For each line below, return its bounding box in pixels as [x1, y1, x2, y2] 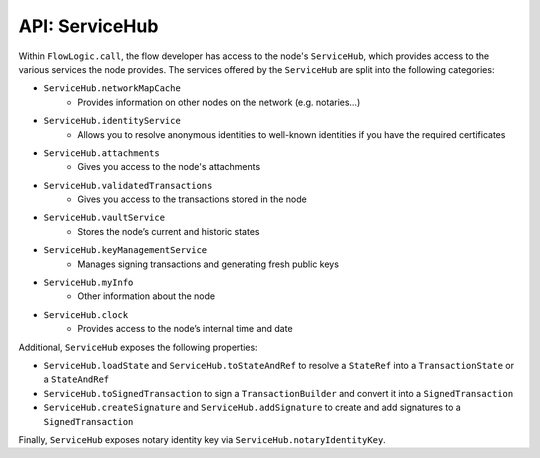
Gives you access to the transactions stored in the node [77, 193, 307, 205]
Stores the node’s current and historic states [77, 225, 260, 237]
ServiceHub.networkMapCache [43, 83, 182, 94]
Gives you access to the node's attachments [77, 161, 261, 173]
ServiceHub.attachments [43, 147, 160, 159]
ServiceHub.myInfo [43, 277, 134, 289]
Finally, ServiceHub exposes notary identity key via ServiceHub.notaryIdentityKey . [18, 433, 387, 445]
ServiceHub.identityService [43, 115, 182, 127]
